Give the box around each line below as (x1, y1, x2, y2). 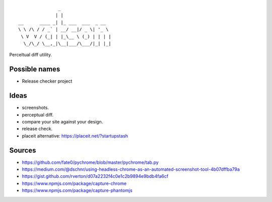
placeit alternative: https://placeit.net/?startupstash (22, 132, 128, 139)
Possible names (9, 65, 60, 74)
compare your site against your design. (22, 118, 103, 124)
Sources (9, 146, 36, 155)
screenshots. (22, 105, 49, 111)
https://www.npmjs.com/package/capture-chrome (22, 180, 127, 186)
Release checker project (22, 78, 73, 84)
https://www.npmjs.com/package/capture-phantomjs (22, 187, 133, 193)
